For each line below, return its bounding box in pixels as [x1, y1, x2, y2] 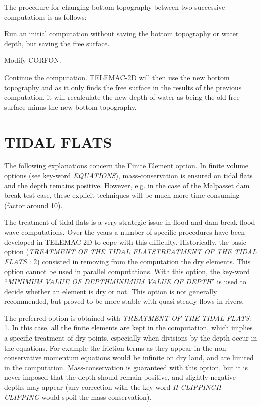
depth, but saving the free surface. [4, 38, 110, 48]
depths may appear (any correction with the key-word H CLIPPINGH [4, 381, 221, 392]
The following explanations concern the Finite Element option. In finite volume [4, 160, 249, 171]
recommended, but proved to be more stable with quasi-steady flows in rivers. [4, 296, 244, 306]
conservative [4, 352, 42, 363]
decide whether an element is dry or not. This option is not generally [4, 286, 217, 296]
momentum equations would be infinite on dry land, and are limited [44, 352, 254, 363]
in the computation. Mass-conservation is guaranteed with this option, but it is [4, 362, 248, 372]
